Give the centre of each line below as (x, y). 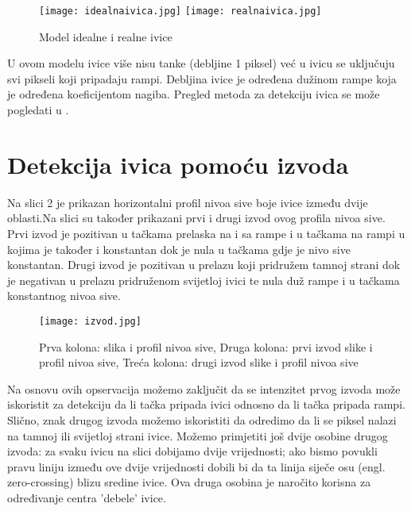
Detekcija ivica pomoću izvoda (178, 164)
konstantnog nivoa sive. (64, 296)
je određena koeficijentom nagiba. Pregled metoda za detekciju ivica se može (194, 94)
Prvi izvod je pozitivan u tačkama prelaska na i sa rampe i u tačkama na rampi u (206, 233)
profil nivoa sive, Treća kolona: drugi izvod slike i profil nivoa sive (199, 362)
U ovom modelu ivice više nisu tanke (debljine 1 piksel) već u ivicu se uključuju (201, 63)
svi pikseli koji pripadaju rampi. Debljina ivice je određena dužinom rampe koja (202, 78)
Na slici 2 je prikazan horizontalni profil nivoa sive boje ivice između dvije (188, 202)
